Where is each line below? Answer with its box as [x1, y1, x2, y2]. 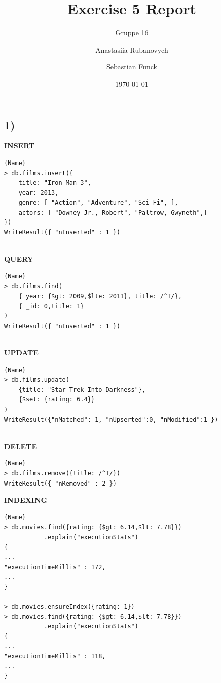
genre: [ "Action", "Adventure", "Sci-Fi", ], [18, 199, 178, 207]
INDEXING [4, 495, 48, 505]
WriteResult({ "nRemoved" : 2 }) [4, 479, 117, 487]
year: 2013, [18, 189, 59, 196]
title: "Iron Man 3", [18, 179, 91, 187]
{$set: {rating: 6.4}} [18, 396, 95, 404]
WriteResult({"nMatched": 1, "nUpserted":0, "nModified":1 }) [4, 416, 218, 423]
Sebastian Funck [106, 61, 157, 72]
